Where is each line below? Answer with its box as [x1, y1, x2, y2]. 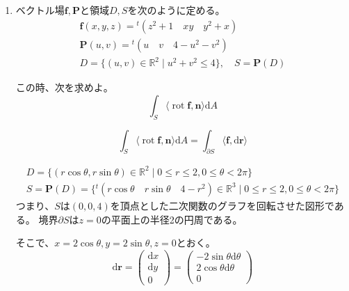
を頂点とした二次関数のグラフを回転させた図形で [110, 198, 334, 212]
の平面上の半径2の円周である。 [101, 212, 243, 226]
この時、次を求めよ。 [15, 80, 113, 95]
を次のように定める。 [127, 3, 225, 17]
